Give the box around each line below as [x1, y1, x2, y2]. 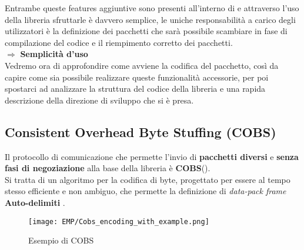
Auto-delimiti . [5, 196, 65, 208]
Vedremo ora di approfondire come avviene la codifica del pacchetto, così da [5, 59, 279, 71]
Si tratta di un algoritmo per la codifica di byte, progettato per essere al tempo [5, 173, 290, 185]
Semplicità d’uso [20, 48, 88, 60]
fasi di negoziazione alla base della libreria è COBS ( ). [5, 162, 211, 174]
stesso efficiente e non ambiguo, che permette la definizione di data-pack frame [5, 185, 286, 197]
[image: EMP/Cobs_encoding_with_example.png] [28, 217, 209, 226]
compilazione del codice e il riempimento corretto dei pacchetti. [5, 36, 233, 48]
